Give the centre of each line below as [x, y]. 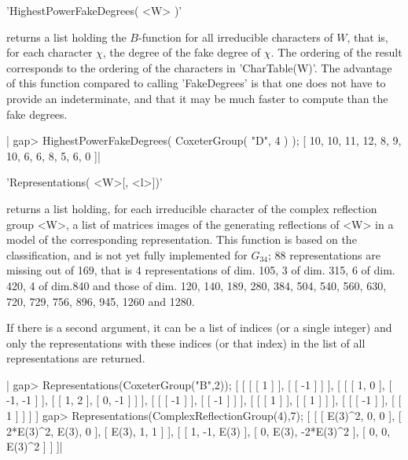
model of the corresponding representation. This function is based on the [182, 239]
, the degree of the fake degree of [182, 52]
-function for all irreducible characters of [236, 37]
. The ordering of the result [336, 52]
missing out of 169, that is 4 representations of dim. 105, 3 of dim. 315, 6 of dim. [201, 270]
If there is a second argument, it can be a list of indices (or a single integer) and [199, 328]
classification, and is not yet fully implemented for [127, 254]
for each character [50, 52]
